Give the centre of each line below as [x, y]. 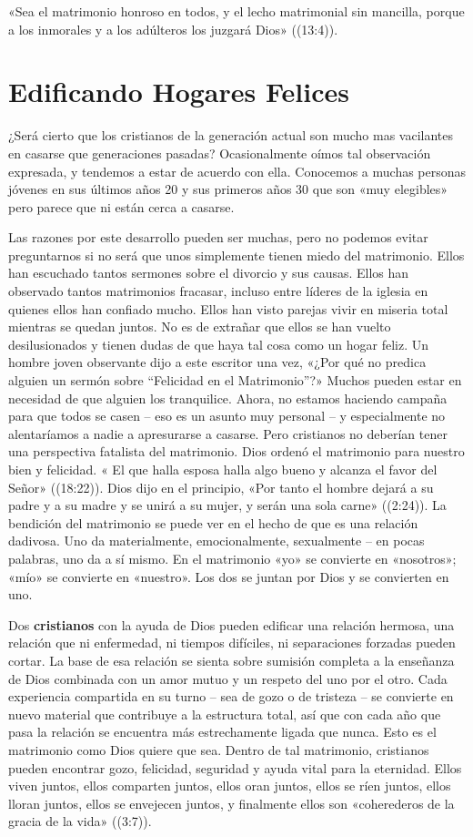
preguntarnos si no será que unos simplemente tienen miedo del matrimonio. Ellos [236, 255]
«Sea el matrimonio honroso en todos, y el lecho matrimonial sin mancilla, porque [236, 11]
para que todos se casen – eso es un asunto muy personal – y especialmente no [227, 416]
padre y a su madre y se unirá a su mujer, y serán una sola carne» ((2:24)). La [227, 505]
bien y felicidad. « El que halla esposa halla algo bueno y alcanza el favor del [223, 469]
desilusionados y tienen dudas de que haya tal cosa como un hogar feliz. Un [219, 344]
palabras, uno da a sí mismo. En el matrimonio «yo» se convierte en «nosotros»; [232, 558]
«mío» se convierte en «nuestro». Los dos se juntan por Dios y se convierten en [229, 576]
